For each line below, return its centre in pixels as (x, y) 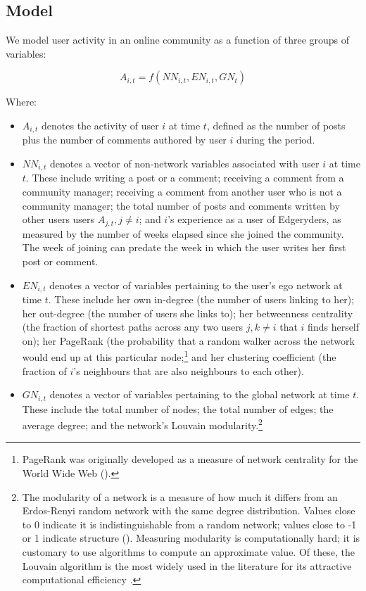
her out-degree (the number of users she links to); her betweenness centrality (188, 313)
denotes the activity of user (100, 125)
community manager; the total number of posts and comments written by (181, 205)
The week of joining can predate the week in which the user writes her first (184, 247)
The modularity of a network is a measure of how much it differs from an (180, 496)
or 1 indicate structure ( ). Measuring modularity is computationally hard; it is (191, 538)
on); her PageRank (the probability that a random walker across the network (188, 340)
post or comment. (60, 261)
